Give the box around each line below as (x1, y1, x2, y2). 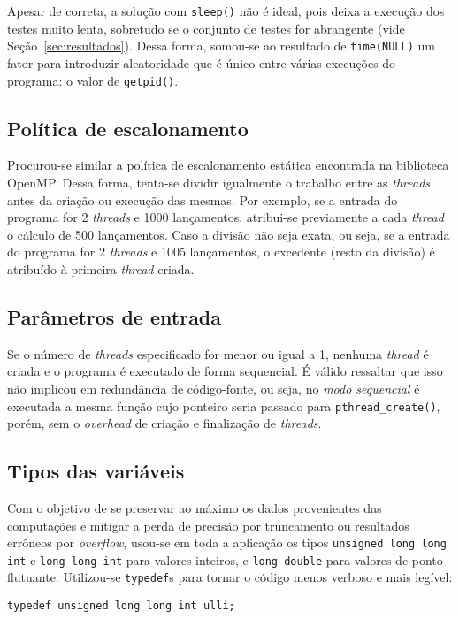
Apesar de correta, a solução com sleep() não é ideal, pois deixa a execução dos (7, 2, 445, 19)
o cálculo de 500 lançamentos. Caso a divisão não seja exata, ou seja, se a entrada (7, 225, 450, 243)
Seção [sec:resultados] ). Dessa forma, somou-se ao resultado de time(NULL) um (7, 36, 435, 55)
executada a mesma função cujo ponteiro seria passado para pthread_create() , (7, 396, 440, 415)
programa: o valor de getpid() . (7, 71, 179, 89)
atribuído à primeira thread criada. (7, 259, 195, 278)
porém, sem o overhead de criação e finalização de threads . (7, 414, 322, 432)
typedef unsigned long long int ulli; (7, 600, 235, 613)
